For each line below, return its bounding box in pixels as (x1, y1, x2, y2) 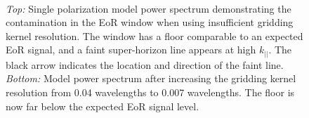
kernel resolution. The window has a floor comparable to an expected (6, 28, 303, 43)
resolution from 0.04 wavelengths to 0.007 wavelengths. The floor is (6, 85, 295, 100)
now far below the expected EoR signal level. (6, 98, 199, 113)
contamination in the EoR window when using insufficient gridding (6, 15, 294, 29)
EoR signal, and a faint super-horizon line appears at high (6, 42, 256, 57)
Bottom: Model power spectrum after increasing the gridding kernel (6, 71, 296, 86)
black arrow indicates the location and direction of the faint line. (6, 57, 284, 72)
